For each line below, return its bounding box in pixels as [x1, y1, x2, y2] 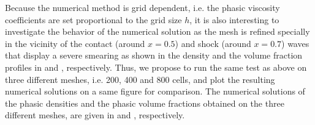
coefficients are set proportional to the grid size [5, 13, 182, 26]
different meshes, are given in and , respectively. [5, 109, 185, 121]
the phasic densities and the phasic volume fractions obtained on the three [5, 96, 284, 109]
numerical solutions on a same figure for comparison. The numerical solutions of [5, 85, 305, 98]
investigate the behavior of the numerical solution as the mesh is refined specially [5, 25, 310, 38]
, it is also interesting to [189, 13, 279, 26]
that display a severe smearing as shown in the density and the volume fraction [5, 49, 303, 62]
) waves [281, 37, 309, 49]
